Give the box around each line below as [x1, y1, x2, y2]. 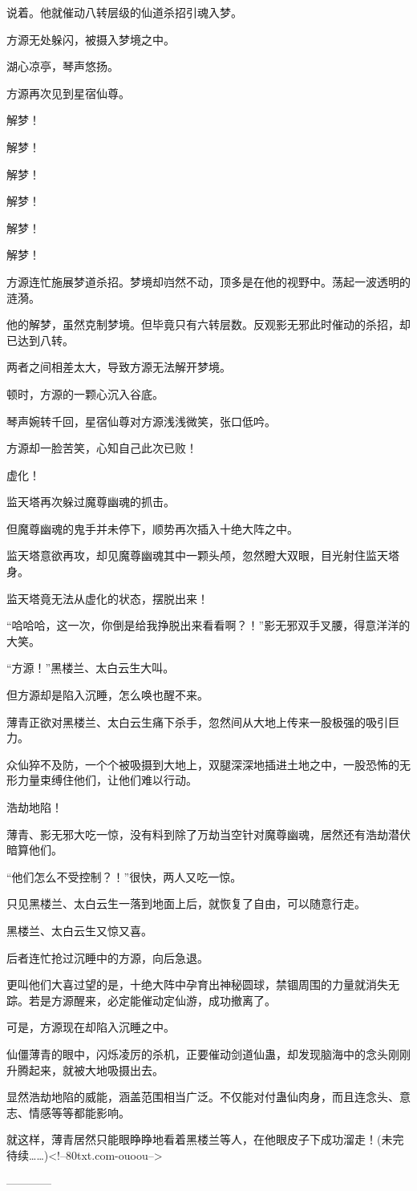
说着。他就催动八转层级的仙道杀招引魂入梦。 [6, 4, 242, 20]
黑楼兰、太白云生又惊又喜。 [6, 922, 152, 938]
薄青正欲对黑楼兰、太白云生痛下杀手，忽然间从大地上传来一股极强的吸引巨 [6, 713, 399, 730]
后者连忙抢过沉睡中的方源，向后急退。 [6, 949, 208, 966]
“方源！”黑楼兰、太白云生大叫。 [6, 659, 175, 676]
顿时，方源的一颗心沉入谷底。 [6, 385, 164, 402]
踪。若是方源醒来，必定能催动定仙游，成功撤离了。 [6, 991, 276, 1008]
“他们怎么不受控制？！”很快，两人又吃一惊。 [6, 868, 242, 885]
